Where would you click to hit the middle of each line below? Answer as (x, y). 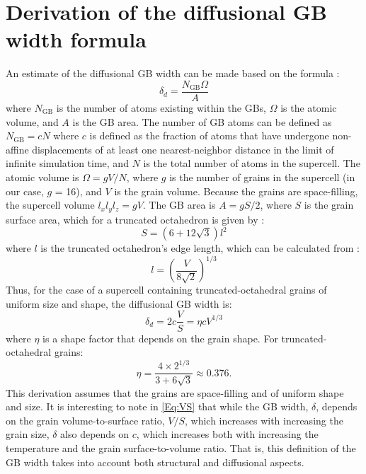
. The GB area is (179, 205)
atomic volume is (42, 177)
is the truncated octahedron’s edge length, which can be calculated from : (200, 248)
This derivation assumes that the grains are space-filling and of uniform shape (175, 392)
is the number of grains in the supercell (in (262, 177)
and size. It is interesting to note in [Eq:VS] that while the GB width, (157, 406)
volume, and (32, 121)
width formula (76, 39)
